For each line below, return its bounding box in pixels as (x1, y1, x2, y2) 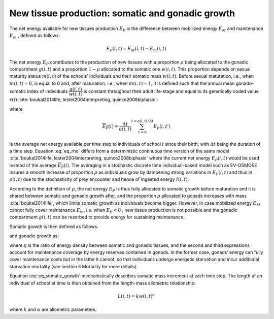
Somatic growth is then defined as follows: (9, 224, 98, 230)
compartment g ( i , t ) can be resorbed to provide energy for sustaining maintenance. (9, 214, 185, 220)
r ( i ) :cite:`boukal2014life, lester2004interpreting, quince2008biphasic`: (9, 97, 158, 103)
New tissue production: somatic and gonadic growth (9, 8, 235, 19)
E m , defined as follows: (9, 32, 60, 40)
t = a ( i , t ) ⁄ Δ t (131, 118, 154, 123)
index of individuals (27, 88, 68, 94)
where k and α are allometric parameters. (9, 306, 97, 312)
